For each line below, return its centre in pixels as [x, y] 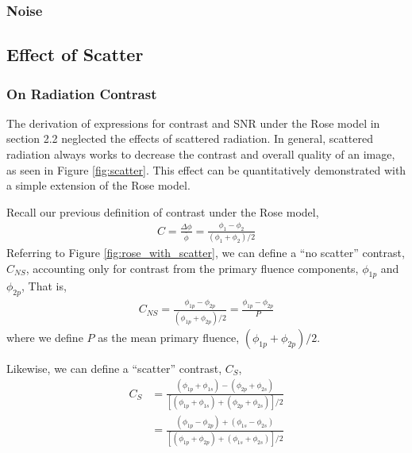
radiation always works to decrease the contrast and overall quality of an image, [201, 154]
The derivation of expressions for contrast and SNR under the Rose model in [193, 123]
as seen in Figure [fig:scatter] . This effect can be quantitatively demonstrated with [206, 169]
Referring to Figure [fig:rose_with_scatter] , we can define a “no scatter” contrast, [206, 253]
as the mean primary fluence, [169, 337]
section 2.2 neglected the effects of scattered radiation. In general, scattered [190, 138]
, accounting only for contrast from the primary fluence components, [192, 268]
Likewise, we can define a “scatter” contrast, [114, 368]
